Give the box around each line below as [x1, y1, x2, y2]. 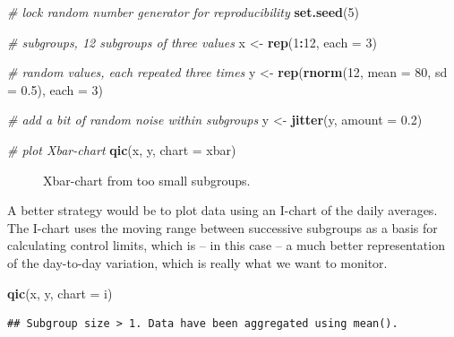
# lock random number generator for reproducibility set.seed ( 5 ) [7, 3, 359, 21]
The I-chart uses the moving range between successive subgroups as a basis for [7, 218, 438, 237]
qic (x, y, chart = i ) [7, 283, 113, 302]
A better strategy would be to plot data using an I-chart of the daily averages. [7, 201, 438, 220]
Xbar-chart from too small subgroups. [43, 170, 251, 189]
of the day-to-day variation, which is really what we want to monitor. [7, 253, 388, 272]
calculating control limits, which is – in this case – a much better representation [7, 236, 445, 255]
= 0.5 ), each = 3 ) [7, 80, 103, 99]
